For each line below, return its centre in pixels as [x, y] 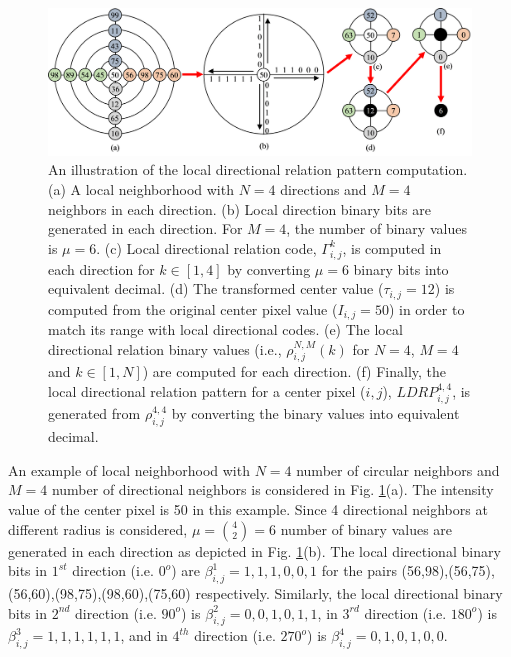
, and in [144, 635]
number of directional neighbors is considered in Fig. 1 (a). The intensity [272, 489]
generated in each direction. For [145, 228]
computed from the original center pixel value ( [193, 308]
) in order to [426, 308]
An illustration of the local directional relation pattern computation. [258, 169]
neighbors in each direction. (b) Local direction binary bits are [239, 208]
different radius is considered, [98, 528]
